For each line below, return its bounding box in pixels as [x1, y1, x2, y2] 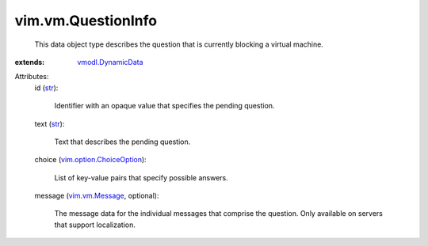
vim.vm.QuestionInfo [14, 12, 158, 29]
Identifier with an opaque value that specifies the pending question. [54, 101, 275, 111]
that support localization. [54, 220, 136, 229]
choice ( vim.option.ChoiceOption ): [34, 155, 147, 165]
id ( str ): [34, 83, 59, 93]
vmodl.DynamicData [77, 57, 143, 66]
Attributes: [14, 72, 49, 81]
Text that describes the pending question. [54, 137, 191, 146]
